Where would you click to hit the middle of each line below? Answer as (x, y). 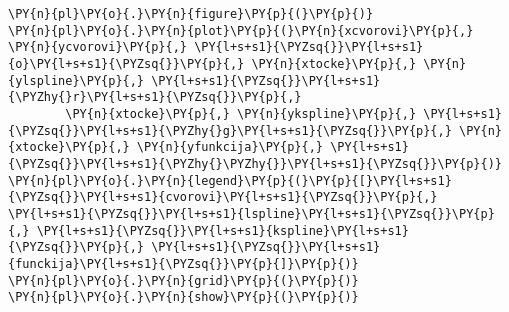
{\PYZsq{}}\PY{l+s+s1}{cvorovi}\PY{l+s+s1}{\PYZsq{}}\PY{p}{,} (223, 197)
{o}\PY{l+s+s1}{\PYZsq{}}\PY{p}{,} (126, 63)
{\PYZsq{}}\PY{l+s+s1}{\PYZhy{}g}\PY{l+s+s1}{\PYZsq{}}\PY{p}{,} (230, 130)
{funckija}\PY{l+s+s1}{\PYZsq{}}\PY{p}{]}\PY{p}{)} (183, 263)
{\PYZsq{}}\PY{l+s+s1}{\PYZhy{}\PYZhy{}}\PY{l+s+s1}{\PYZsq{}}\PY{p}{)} (255, 163)
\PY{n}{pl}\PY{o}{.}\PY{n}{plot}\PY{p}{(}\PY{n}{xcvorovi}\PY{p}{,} (241, 30)
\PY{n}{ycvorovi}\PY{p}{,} (97, 47)
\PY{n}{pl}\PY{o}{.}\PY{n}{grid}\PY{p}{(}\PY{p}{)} (183, 280)
